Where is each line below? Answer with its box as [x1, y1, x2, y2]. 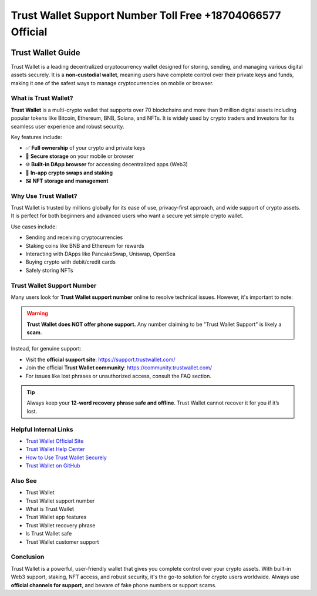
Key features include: [11, 133, 62, 140]
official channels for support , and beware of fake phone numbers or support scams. [11, 581, 217, 588]
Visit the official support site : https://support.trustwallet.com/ [25, 356, 176, 363]
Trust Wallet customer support [25, 538, 99, 546]
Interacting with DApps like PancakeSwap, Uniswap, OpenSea [25, 250, 176, 257]
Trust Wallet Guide [11, 48, 80, 58]
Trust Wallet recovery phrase [25, 521, 96, 528]
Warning [26, 310, 48, 317]
